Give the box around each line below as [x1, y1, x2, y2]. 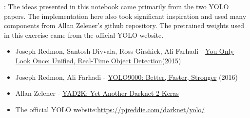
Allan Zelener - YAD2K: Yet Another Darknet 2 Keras [15, 88, 179, 98]
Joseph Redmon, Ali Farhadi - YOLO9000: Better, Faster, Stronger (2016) [15, 72, 238, 82]
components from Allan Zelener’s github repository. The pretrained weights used [4, 20, 244, 30]
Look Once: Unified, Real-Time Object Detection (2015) [15, 55, 181, 65]
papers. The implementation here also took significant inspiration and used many [4, 11, 247, 21]
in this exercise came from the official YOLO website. [4, 29, 164, 40]
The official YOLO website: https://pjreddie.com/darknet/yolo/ [15, 104, 205, 114]
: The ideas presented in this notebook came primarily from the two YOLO [4, 1, 229, 11]
